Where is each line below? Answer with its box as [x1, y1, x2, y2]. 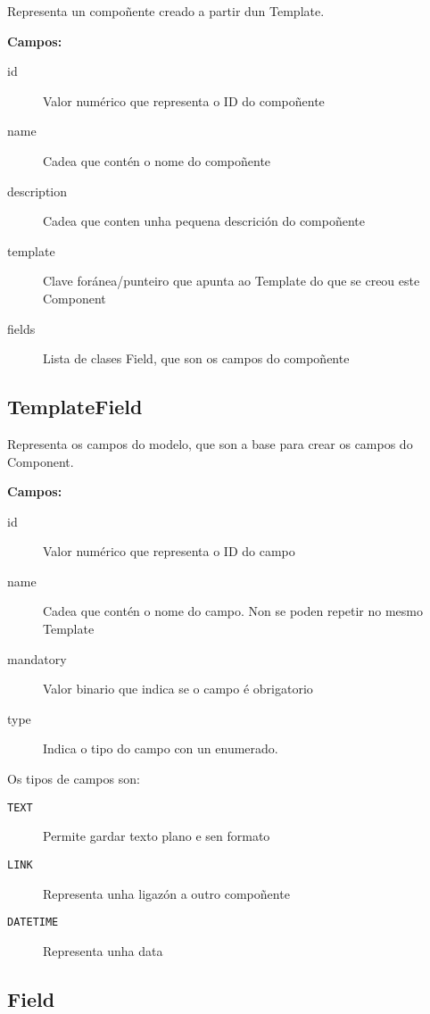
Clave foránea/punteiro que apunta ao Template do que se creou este [43, 271, 420, 290]
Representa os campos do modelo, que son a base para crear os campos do [7, 434, 413, 453]
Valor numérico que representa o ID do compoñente [43, 91, 325, 110]
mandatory [7, 649, 67, 668]
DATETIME [7, 916, 59, 929]
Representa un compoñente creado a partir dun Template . [7, 2, 325, 20]
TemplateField [7, 393, 143, 420]
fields [7, 319, 36, 337]
